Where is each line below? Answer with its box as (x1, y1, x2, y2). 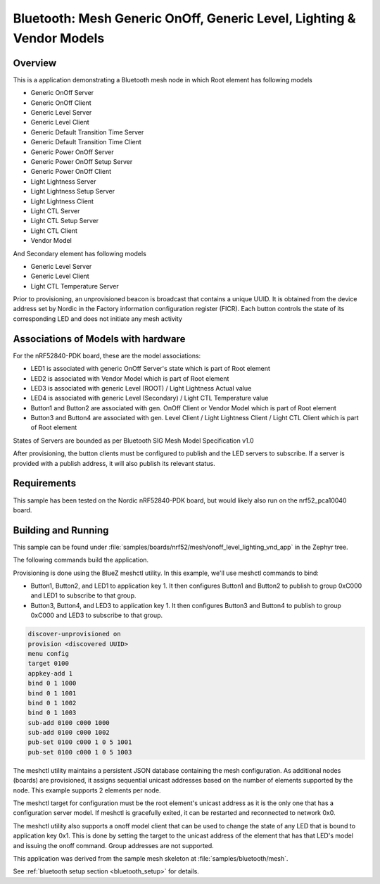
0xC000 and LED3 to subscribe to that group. (30, 611, 163, 619)
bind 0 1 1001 (27, 689, 77, 697)
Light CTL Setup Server (30, 217, 99, 225)
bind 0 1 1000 (27, 679, 77, 688)
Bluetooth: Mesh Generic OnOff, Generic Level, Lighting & (13, 11, 356, 26)
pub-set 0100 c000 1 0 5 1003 (27, 748, 132, 756)
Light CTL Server (30, 206, 80, 215)
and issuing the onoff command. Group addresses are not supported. (13, 841, 214, 850)
